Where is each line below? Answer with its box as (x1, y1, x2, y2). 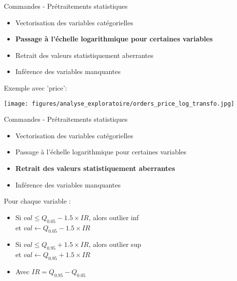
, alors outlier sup (88, 239, 141, 249)
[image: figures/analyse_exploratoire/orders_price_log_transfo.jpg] (4, 100, 235, 107)
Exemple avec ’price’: (4, 82, 67, 93)
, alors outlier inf (88, 212, 139, 222)
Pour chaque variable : (4, 196, 71, 206)
